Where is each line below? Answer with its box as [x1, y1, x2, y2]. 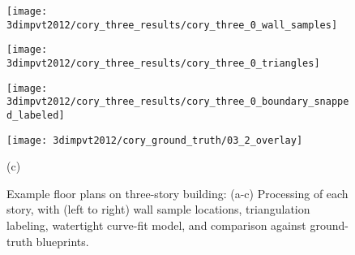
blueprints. [36, 232, 89, 249]
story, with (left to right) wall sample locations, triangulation [6, 201, 310, 218]
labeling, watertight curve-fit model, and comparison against [6, 217, 306, 234]
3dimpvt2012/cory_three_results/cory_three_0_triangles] [6, 57, 320, 69]
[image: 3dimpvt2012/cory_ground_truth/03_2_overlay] [6, 134, 303, 146]
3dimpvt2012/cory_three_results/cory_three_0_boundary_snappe [6, 96, 349, 108]
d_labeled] [6, 109, 65, 121]
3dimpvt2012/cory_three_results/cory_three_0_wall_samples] [6, 19, 338, 31]
